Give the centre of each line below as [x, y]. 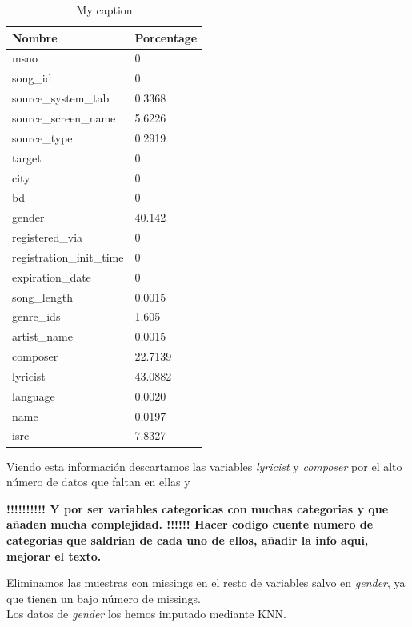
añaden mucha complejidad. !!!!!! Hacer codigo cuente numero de [190, 524]
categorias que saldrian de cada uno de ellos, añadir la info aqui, [188, 539]
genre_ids [36, 316]
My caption [104, 10]
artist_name [42, 336]
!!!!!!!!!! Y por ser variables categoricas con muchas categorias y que [198, 508]
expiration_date [52, 276]
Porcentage [166, 37]
